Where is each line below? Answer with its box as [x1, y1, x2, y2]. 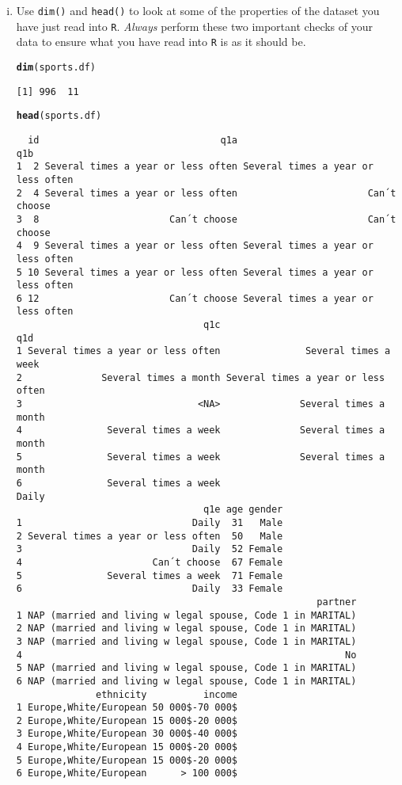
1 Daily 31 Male [16, 516, 283, 528]
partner [317, 596, 357, 608]
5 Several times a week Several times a [16, 451, 385, 463]
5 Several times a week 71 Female [16, 570, 283, 581]
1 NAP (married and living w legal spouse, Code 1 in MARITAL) [16, 609, 357, 621]
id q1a [28, 134, 237, 146]
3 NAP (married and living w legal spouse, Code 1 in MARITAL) [16, 635, 357, 647]
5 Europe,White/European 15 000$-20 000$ [16, 754, 237, 766]
